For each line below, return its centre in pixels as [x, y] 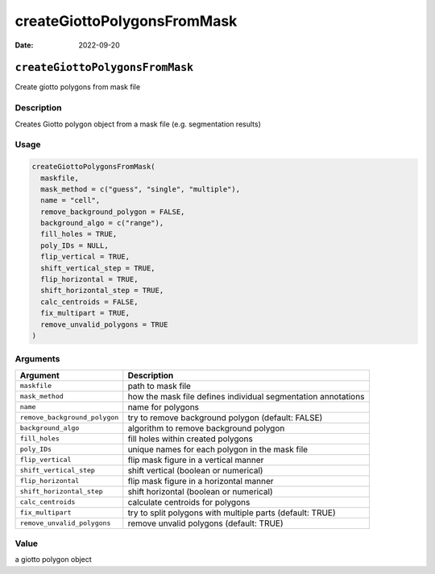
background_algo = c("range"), [102, 223]
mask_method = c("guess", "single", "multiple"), [141, 189]
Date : [24, 45]
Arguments [37, 359]
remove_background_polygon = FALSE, [113, 212]
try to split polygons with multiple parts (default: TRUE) [232, 513]
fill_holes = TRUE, [79, 234]
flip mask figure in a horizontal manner [201, 481]
